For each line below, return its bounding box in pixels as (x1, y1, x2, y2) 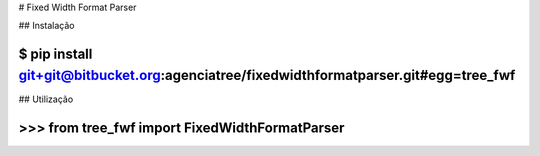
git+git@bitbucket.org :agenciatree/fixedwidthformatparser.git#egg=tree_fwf (18, 66, 516, 84)
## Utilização (18, 93, 74, 105)
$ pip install (18, 46, 93, 63)
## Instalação (18, 20, 75, 32)
